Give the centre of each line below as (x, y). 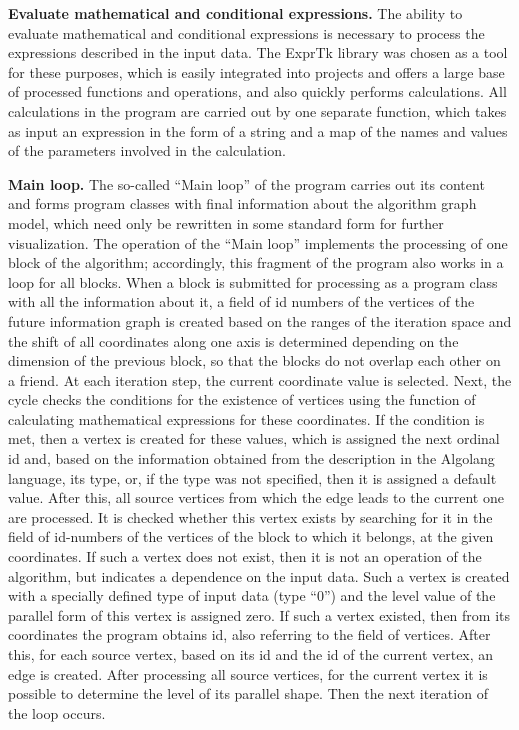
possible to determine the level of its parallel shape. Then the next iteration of (248, 693)
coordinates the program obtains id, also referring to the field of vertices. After (249, 634)
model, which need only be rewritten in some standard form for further (226, 222)
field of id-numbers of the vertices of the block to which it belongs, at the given (251, 536)
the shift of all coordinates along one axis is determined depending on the (233, 340)
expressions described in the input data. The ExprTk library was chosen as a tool (258, 52)
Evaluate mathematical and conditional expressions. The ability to (235, 13)
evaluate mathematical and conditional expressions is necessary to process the (246, 32)
